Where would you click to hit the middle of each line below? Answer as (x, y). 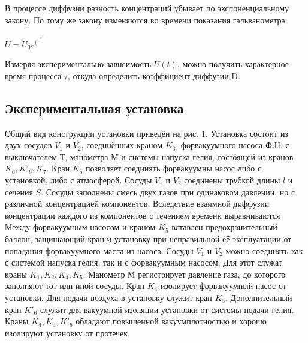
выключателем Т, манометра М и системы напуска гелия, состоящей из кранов (149, 156)
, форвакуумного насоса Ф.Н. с (232, 145)
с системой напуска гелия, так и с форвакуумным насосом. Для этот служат (144, 262)
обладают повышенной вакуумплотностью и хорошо (171, 321)
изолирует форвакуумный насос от (223, 286)
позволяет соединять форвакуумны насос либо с (174, 168)
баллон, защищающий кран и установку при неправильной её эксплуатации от (148, 238)
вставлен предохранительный (224, 227)
